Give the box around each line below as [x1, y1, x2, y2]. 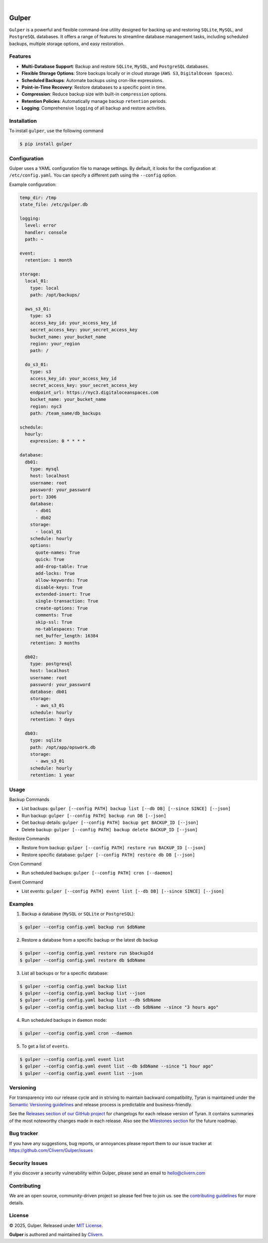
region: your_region [30, 341, 80, 347]
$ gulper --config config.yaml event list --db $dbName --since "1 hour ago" [19, 1064, 213, 1069]
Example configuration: [9, 181, 57, 187]
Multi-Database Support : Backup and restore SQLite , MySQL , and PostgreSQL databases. [21, 63, 209, 69]
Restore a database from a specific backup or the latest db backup [21, 937, 158, 943]
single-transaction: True [35, 598, 99, 604]
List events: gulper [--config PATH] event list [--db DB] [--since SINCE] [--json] [21, 888, 224, 894]
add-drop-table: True [35, 563, 88, 569]
